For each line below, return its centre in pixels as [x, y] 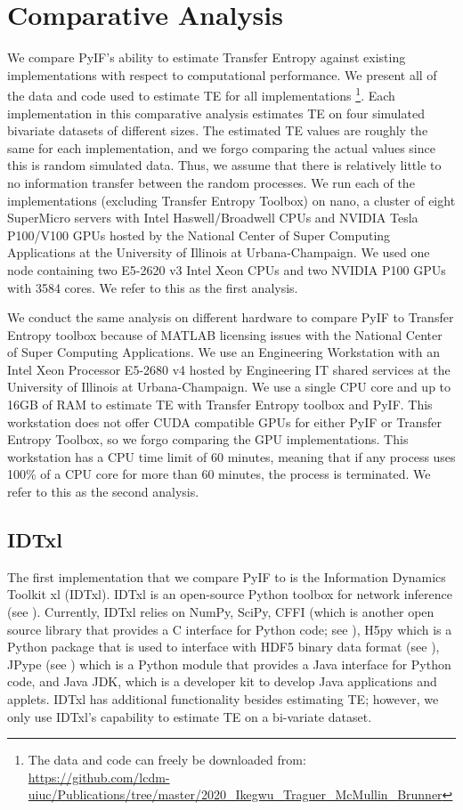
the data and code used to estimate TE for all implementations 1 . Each [201, 94]
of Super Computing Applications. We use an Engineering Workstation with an [223, 352]
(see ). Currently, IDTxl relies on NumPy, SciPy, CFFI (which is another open [221, 612]
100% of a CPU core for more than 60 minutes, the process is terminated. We [219, 474]
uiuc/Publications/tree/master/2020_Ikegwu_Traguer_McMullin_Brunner [235, 794]
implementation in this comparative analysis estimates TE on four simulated [216, 113]
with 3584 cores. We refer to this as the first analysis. [153, 287]
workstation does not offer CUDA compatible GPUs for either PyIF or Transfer [224, 421]
